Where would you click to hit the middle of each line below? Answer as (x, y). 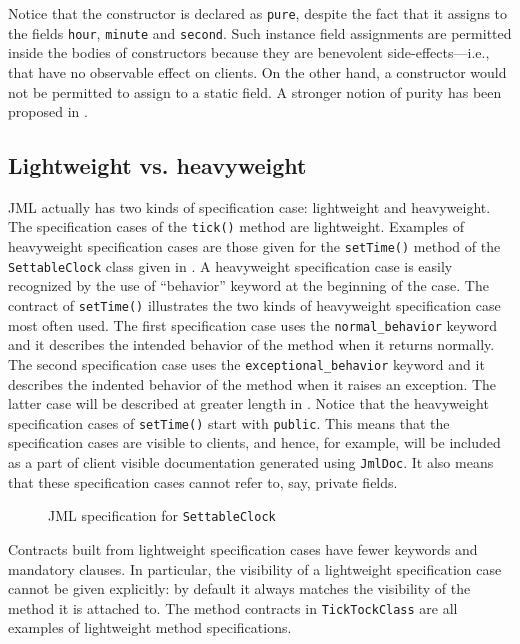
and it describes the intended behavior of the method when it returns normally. (251, 344)
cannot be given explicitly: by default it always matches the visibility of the (239, 588)
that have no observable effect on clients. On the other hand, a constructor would (257, 71)
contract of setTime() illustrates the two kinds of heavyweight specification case (254, 305)
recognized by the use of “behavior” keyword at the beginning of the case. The (248, 285)
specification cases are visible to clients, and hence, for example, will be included (254, 442)
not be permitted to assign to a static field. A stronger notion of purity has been (255, 91)
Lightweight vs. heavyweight (157, 165)
